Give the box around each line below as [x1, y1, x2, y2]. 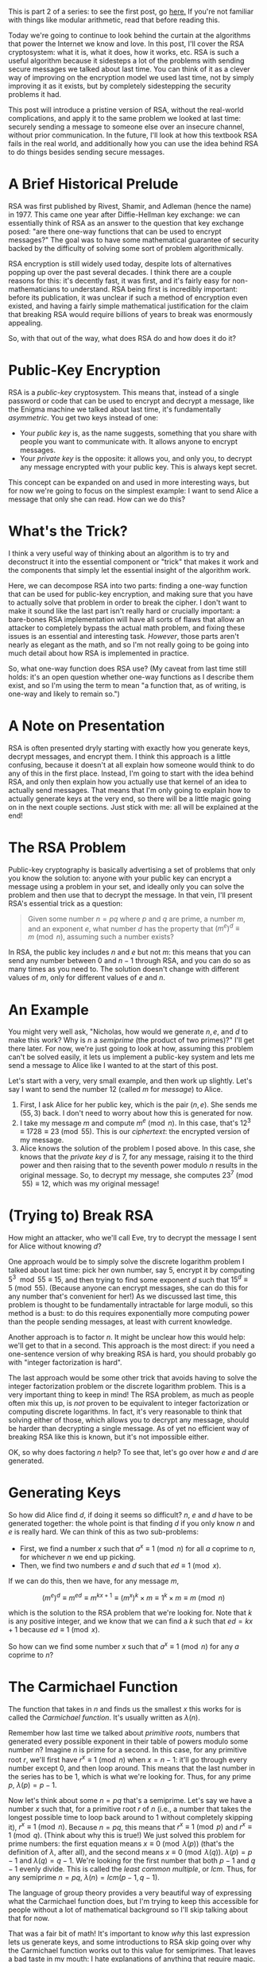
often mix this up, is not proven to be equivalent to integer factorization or [8, 1399, 250, 1408]
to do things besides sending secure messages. [8, 147, 165, 157]
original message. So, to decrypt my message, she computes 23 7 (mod [19, 1168, 253, 1179]
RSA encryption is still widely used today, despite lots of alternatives [8, 258, 232, 269]
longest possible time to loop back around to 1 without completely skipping [8, 1812, 253, 1822]
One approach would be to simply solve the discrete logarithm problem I [8, 1256, 245, 1266]
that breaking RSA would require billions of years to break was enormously [8, 309, 253, 319]
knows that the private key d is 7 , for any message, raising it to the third [19, 1151, 253, 1161]
